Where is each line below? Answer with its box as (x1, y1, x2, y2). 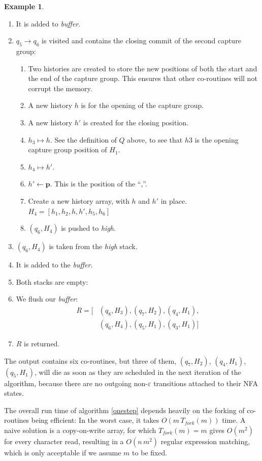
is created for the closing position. (83, 117, 189, 127)
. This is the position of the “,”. (50, 178, 147, 189)
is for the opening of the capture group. (81, 100, 204, 111)
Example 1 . (4, 1, 44, 11)
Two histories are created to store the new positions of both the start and (28, 63, 257, 73)
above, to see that (127, 134, 183, 145)
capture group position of (28, 144, 107, 155)
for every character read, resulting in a (4, 436, 124, 446)
